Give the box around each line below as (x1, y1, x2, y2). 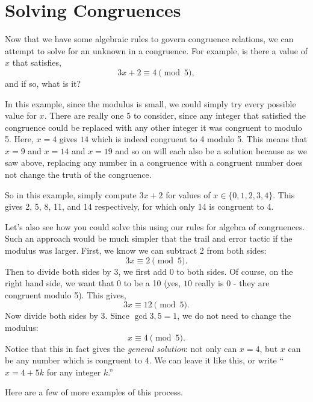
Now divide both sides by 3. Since (5, 309, 130, 322)
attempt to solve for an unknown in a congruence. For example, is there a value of (5, 44, 308, 57)
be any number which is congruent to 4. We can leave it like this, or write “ (5, 354, 284, 366)
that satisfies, (12, 56, 61, 69)
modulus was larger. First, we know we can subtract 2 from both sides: (5, 244, 267, 257)
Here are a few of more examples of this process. (5, 386, 183, 398)
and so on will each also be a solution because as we (115, 144, 307, 157)
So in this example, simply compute (5, 188, 137, 201)
